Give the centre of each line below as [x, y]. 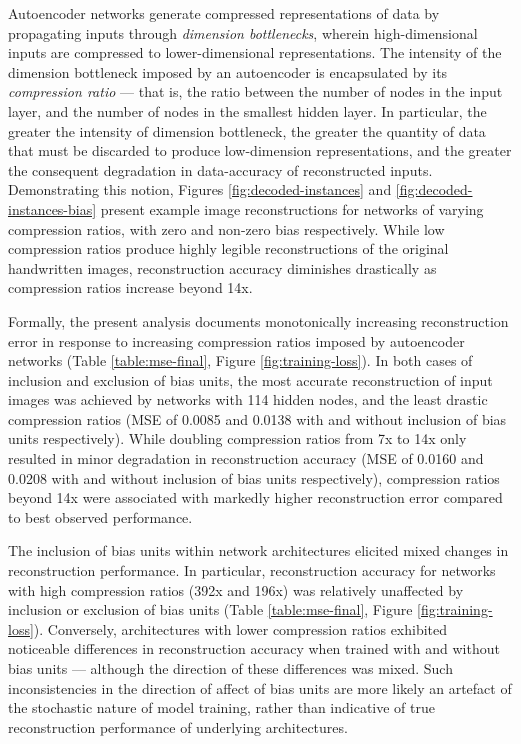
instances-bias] [52, 208]
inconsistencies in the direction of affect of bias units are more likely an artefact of [260, 687]
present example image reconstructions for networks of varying [292, 208]
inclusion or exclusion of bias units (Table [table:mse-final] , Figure [210, 609]
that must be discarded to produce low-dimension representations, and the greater [260, 150]
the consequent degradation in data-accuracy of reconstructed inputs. [220, 169]
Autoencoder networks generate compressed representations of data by [224, 13]
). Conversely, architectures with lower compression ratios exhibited [240, 628]
